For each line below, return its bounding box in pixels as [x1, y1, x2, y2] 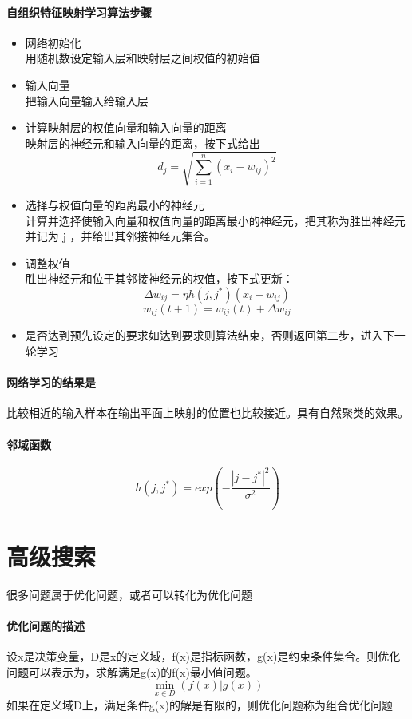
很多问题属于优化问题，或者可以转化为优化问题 [6, 586, 252, 602]
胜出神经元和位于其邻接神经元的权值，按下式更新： [25, 270, 294, 287]
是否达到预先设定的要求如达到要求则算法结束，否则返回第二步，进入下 [25, 327, 394, 344]
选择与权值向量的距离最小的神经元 [25, 196, 204, 213]
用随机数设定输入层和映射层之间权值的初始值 [25, 50, 260, 66]
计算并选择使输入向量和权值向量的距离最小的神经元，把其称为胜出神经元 [25, 212, 406, 228]
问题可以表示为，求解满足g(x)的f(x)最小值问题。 [6, 663, 257, 680]
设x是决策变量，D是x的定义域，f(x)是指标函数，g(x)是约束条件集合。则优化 [6, 648, 401, 665]
